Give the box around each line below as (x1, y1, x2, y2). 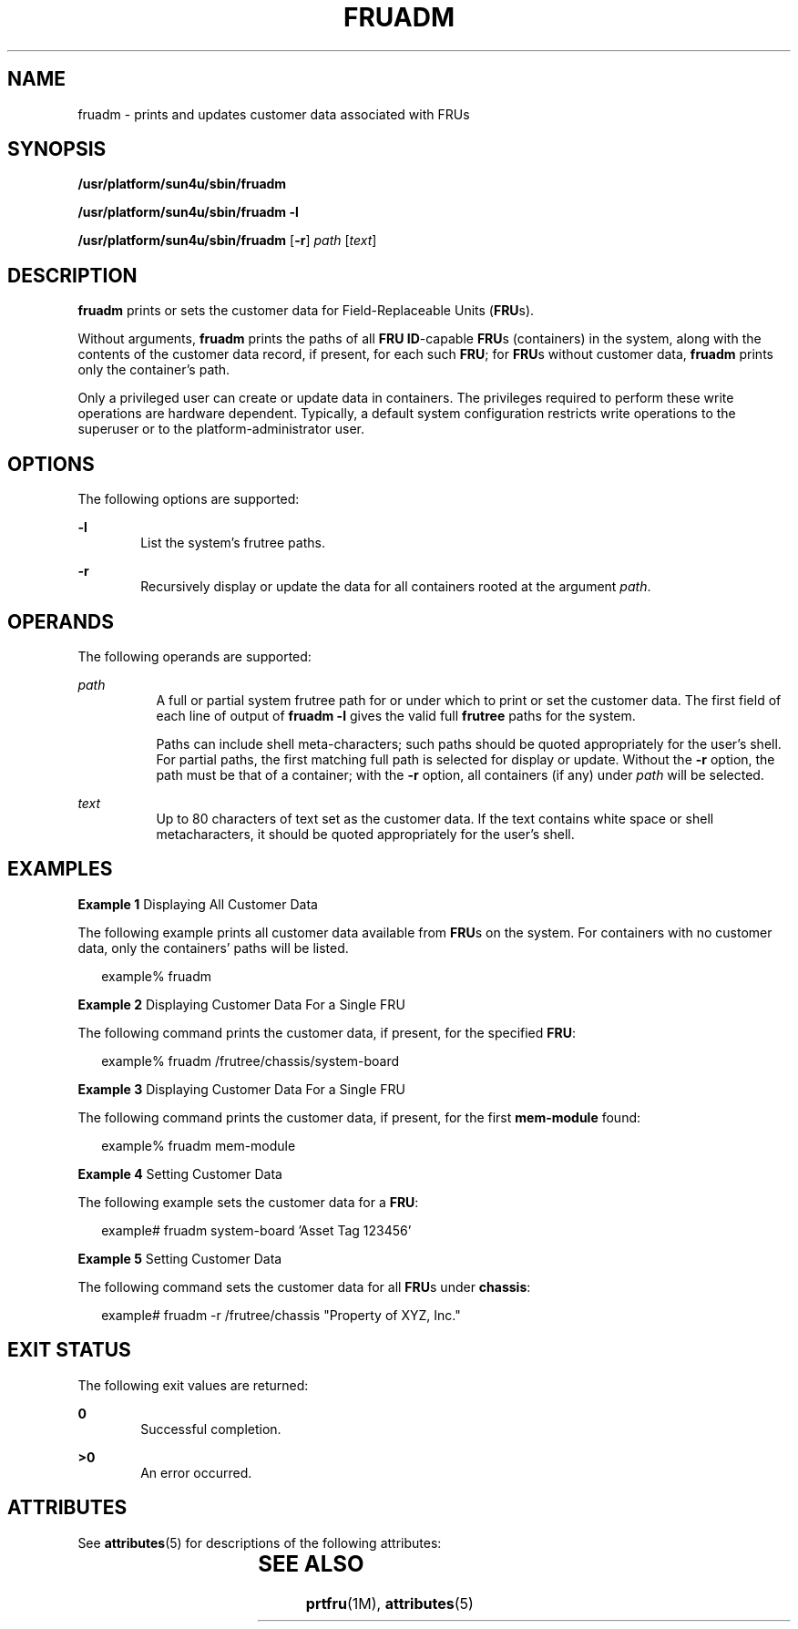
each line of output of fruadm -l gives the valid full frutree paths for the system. (156, 707, 636, 723)
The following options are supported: (77, 491, 300, 507)
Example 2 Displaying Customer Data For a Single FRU (77, 996, 405, 1012)
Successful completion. (140, 1420, 281, 1437)
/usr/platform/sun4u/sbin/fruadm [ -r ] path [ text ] (77, 232, 377, 249)
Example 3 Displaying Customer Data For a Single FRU (77, 1081, 406, 1097)
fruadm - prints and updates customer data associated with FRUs (77, 106, 470, 122)
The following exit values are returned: (77, 1377, 309, 1393)
